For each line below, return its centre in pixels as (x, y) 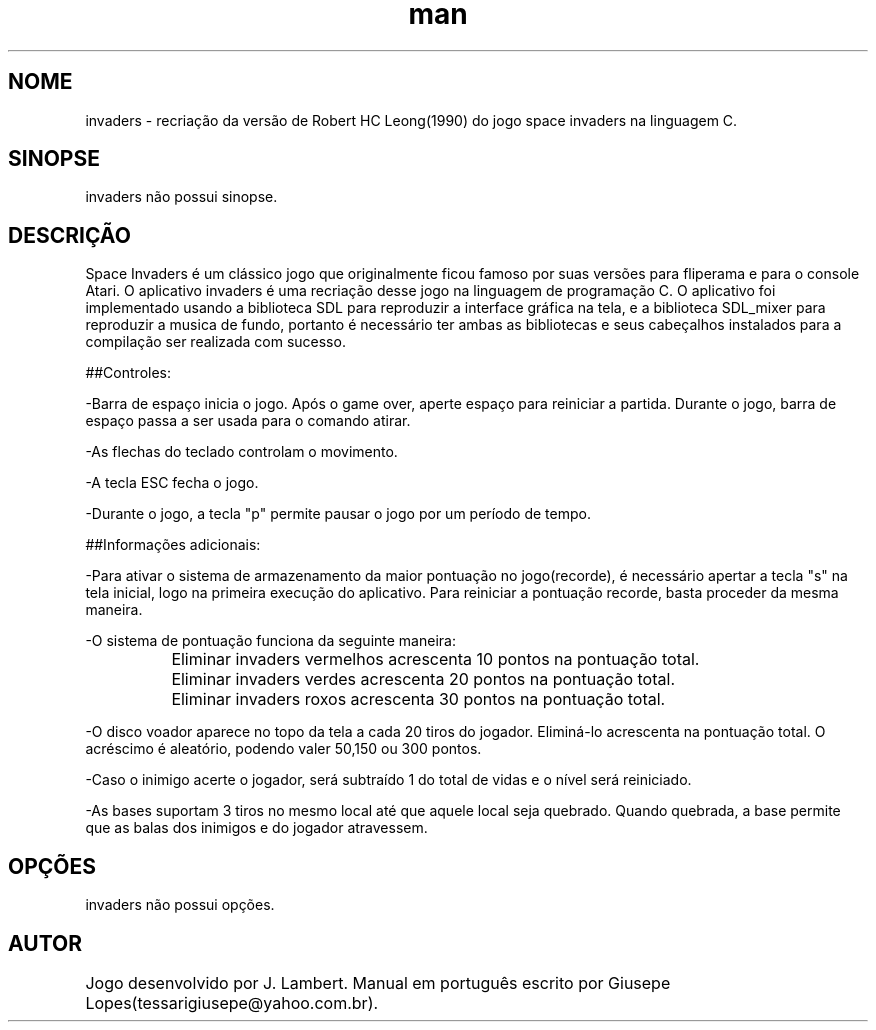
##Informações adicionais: (173, 545)
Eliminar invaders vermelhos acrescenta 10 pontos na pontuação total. (435, 659)
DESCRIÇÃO (69, 235)
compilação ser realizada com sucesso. (215, 342)
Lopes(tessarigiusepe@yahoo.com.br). (232, 1002)
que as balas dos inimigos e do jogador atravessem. (256, 828)
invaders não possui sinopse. (181, 197)
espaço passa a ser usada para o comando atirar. (248, 421)
